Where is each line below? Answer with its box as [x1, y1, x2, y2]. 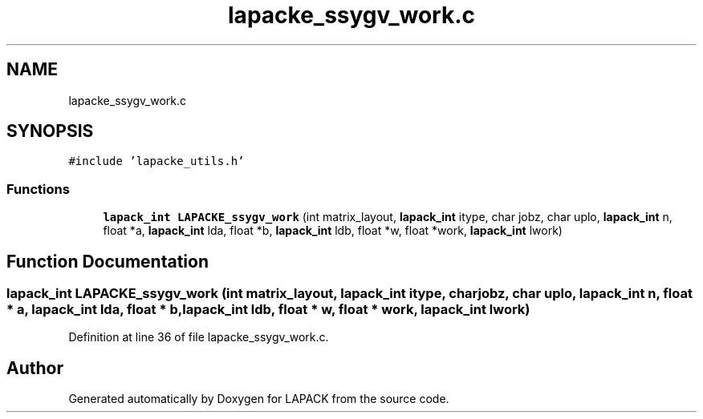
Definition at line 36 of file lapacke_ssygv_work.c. [68, 330, 329, 344]
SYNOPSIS [6, 121, 94, 142]
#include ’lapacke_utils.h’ [68, 155, 245, 168]
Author [6, 357, 63, 378]
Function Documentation [6, 251, 209, 272]
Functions [6, 180, 70, 197]
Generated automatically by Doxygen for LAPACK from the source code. [68, 392, 449, 406]
